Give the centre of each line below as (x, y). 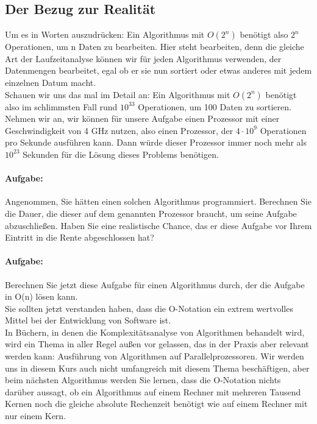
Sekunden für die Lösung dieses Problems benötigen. (121, 154)
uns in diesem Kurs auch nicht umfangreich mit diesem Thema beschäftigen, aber (157, 368)
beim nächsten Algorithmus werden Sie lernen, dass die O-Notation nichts (143, 380)
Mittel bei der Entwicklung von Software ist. (88, 320)
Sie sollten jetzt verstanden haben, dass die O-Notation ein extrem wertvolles (149, 308)
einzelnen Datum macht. (51, 82)
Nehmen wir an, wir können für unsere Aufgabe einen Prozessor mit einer (142, 118)
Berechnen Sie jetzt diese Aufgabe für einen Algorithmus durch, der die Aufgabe (155, 284)
